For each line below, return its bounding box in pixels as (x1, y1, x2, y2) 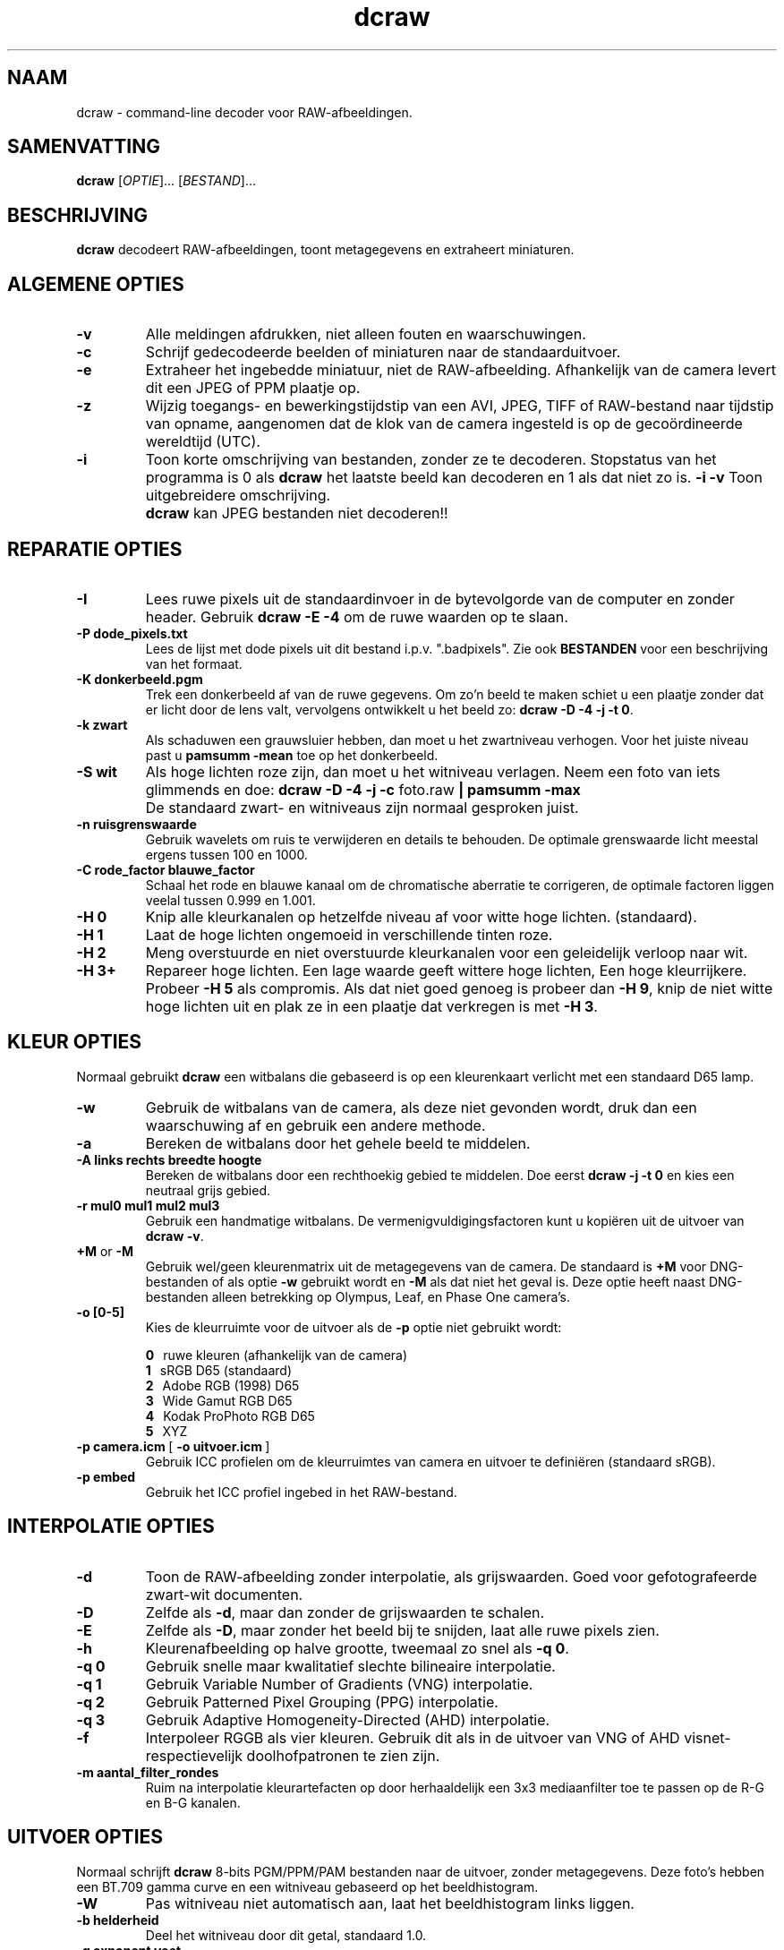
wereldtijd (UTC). (145, 432, 260, 451)
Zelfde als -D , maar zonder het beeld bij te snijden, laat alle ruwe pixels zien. (145, 1621, 660, 1639)
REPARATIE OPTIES (7, 537, 183, 560)
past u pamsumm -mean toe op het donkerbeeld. (145, 747, 439, 763)
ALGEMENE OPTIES (7, 272, 184, 295)
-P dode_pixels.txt (76, 625, 188, 641)
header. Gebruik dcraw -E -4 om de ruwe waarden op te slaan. (145, 607, 568, 626)
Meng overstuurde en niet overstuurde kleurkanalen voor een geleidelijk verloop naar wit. (145, 943, 748, 962)
